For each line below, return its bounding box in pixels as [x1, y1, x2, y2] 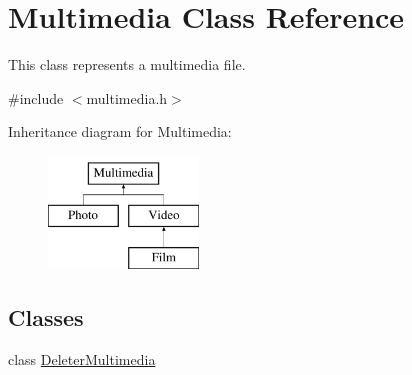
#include [8, 87, 64, 108]
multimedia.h [86, 87, 168, 108]
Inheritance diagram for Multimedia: [8, 121, 232, 142]
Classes [8, 302, 84, 333]
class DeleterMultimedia [8, 349, 156, 370]
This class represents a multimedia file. [8, 54, 246, 75]
